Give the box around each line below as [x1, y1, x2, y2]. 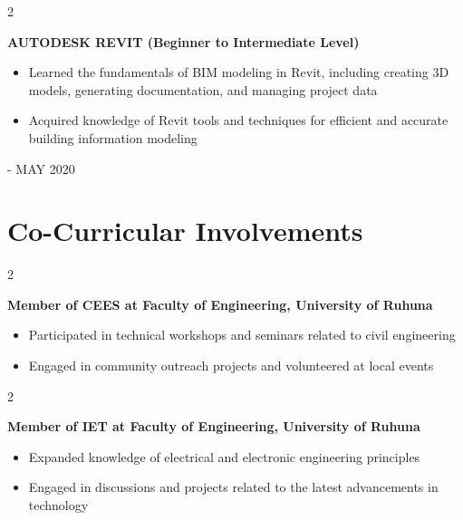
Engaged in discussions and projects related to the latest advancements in [28, 477, 439, 496]
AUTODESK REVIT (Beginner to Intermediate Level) [7, 32, 360, 51]
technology [28, 496, 89, 515]
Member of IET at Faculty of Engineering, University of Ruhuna [7, 417, 420, 436]
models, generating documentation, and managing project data [28, 80, 378, 99]
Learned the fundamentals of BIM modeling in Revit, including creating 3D [28, 63, 449, 82]
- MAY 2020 [7, 159, 75, 178]
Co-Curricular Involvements [7, 212, 363, 249]
